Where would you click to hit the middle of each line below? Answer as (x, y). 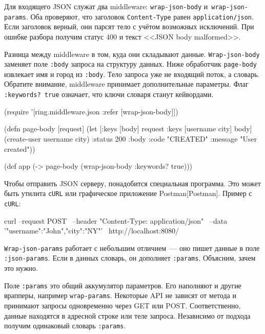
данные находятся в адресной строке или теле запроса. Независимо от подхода (127, 315)
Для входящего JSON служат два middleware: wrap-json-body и (106, 6)
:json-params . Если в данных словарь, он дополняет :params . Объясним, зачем (130, 258)
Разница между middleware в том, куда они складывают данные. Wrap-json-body (132, 54)
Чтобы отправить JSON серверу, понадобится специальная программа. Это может (132, 183)
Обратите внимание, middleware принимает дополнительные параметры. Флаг (126, 84)
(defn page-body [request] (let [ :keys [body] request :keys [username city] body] (128, 129)
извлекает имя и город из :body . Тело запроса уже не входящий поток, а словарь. (132, 74)
